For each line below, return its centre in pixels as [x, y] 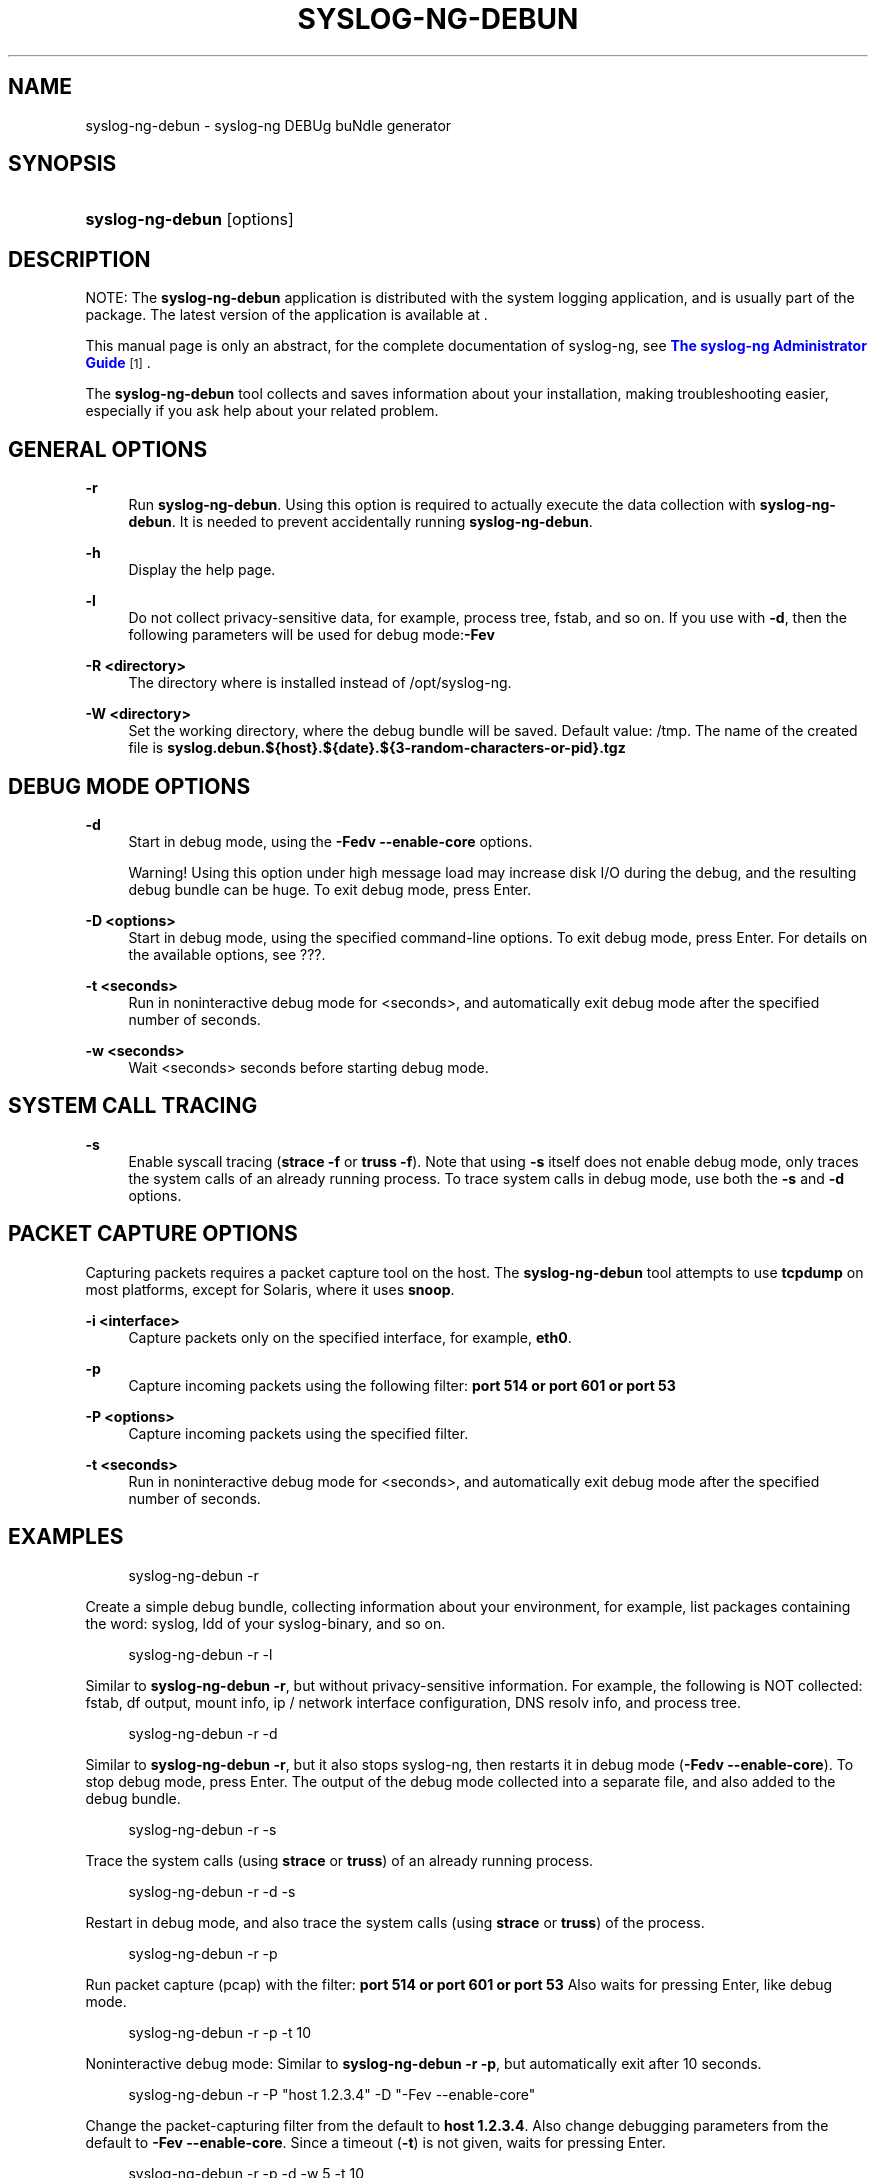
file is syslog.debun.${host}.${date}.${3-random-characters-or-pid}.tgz [377, 748]
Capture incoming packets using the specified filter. [298, 1433]
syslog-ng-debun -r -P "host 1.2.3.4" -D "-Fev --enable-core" [332, 2094]
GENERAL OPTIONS [108, 449]
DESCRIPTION [79, 259]
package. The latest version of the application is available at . [286, 315]
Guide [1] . [118, 363]
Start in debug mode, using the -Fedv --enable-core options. [330, 841]
